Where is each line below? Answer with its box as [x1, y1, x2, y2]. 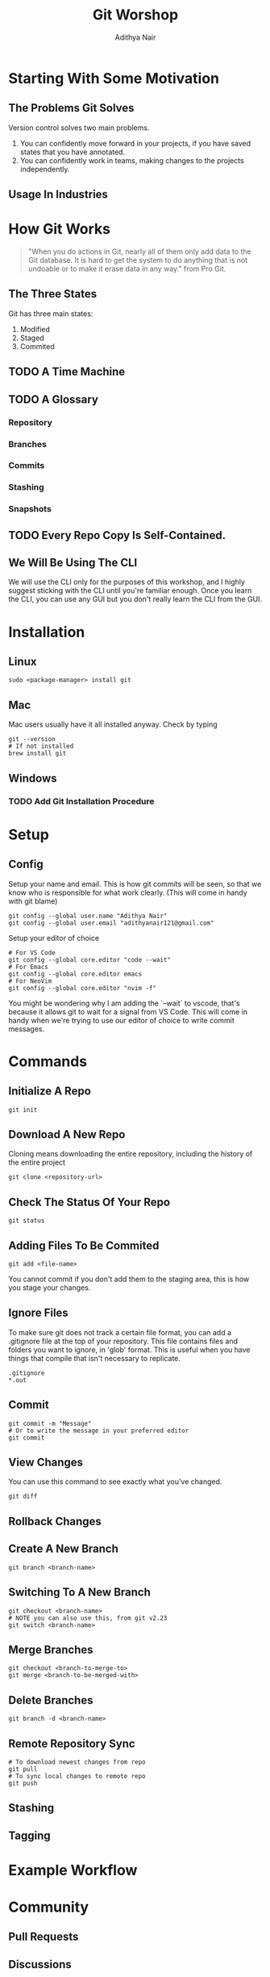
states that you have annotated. [19, 147, 126, 157]
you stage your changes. [8, 1283, 91, 1292]
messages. [8, 1024, 45, 1034]
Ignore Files [8, 1306, 69, 1320]
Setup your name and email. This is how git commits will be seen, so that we [8, 879, 262, 888]
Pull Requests [8, 1930, 79, 1944]
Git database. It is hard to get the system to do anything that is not [27, 255, 248, 265]
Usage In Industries [8, 188, 109, 201]
